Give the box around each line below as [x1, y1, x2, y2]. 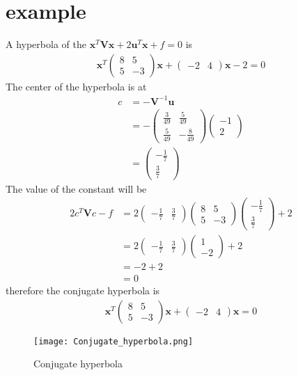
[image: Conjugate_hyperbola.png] [33, 336, 194, 346]
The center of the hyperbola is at [6, 79, 147, 93]
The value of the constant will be [6, 181, 147, 196]
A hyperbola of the [6, 37, 86, 51]
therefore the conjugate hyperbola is [6, 283, 160, 298]
